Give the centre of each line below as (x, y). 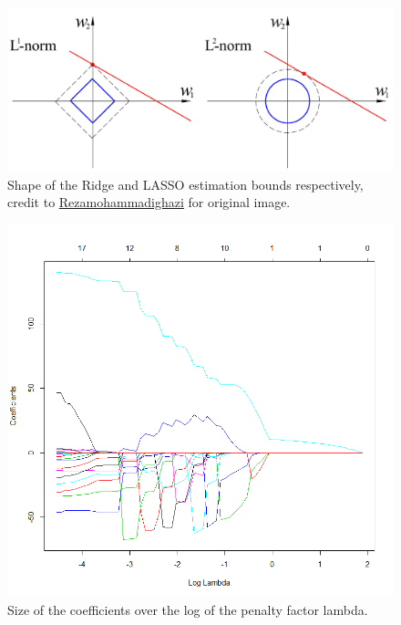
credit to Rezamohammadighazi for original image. (149, 202)
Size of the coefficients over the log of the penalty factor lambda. (188, 609)
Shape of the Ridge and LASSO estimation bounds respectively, (185, 184)
